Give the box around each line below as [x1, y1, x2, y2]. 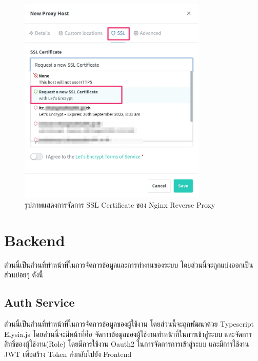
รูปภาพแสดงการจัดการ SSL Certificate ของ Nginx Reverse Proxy [25, 199, 215, 210]
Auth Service [4, 294, 75, 310]
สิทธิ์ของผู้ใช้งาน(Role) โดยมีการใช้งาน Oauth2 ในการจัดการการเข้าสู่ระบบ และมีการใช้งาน [4, 338, 249, 349]
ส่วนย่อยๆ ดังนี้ [4, 269, 44, 280]
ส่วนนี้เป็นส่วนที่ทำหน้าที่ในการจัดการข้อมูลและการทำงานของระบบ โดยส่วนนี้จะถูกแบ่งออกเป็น [4, 259, 253, 270]
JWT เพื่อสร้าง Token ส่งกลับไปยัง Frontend [4, 348, 132, 359]
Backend [4, 229, 65, 250]
